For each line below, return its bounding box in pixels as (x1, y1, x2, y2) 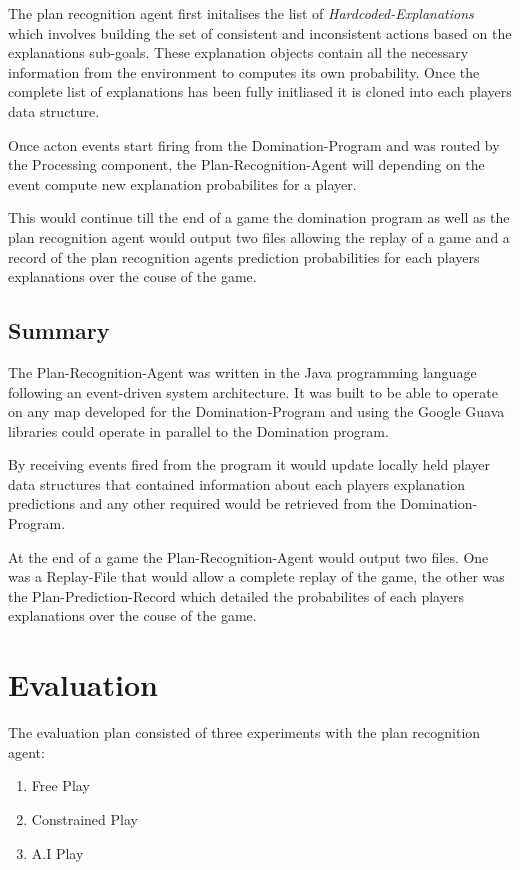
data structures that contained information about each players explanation (8, 473, 465, 494)
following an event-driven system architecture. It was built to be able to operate (8, 381, 498, 402)
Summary (8, 315, 110, 346)
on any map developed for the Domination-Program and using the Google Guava (8, 401, 505, 422)
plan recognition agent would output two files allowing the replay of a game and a (8, 226, 510, 247)
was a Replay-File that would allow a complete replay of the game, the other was (8, 566, 505, 587)
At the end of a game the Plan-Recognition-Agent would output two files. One (8, 546, 489, 567)
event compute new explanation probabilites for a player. (8, 173, 357, 194)
